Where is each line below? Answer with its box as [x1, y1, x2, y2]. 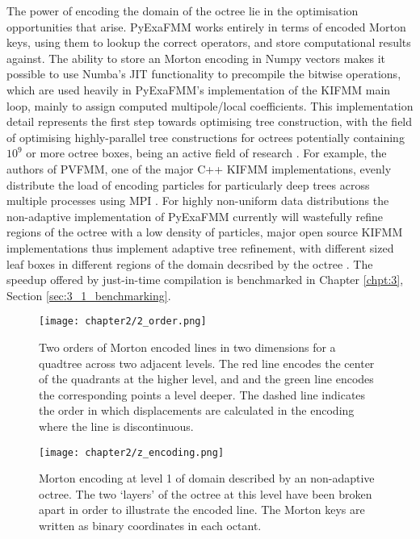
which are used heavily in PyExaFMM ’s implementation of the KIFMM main [6, 81, 391, 98]
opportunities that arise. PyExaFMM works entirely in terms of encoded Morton [6, 18, 406, 35]
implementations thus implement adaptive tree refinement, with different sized [6, 239, 394, 256]
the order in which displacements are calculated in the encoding [39, 402, 355, 419]
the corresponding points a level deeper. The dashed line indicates [39, 386, 366, 403]
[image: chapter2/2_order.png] [39, 315, 207, 328]
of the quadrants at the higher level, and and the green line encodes [39, 370, 374, 387]
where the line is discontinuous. [39, 417, 194, 434]
